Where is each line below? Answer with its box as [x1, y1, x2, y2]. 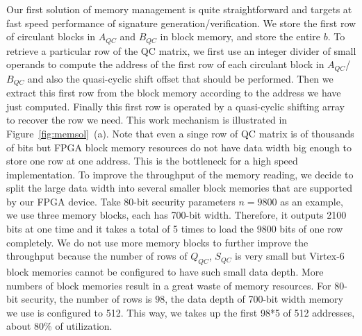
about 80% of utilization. [6, 319, 113, 333]
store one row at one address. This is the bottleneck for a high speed [6, 153, 298, 168]
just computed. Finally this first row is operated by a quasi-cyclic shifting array [6, 99, 345, 113]
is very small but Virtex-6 [235, 249, 345, 263]
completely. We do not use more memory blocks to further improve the [6, 235, 308, 249]
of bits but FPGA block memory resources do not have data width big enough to [6, 140, 352, 154]
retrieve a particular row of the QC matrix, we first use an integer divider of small [6, 43, 356, 58]
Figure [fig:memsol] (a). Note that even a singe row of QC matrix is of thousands [6, 126, 354, 140]
